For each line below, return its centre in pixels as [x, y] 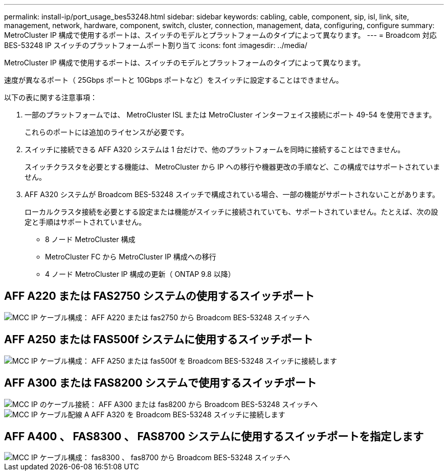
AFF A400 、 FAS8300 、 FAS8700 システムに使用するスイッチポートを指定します [214, 436]
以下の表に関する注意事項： [51, 97]
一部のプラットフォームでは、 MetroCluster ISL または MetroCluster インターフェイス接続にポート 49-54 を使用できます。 [230, 115]
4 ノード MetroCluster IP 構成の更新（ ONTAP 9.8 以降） [140, 274]
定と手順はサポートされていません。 [85, 222]
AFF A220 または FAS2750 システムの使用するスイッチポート [159, 296]
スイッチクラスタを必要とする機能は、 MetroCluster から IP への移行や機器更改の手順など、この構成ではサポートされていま [232, 167]
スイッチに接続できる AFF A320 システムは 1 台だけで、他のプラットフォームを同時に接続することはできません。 [215, 149]
